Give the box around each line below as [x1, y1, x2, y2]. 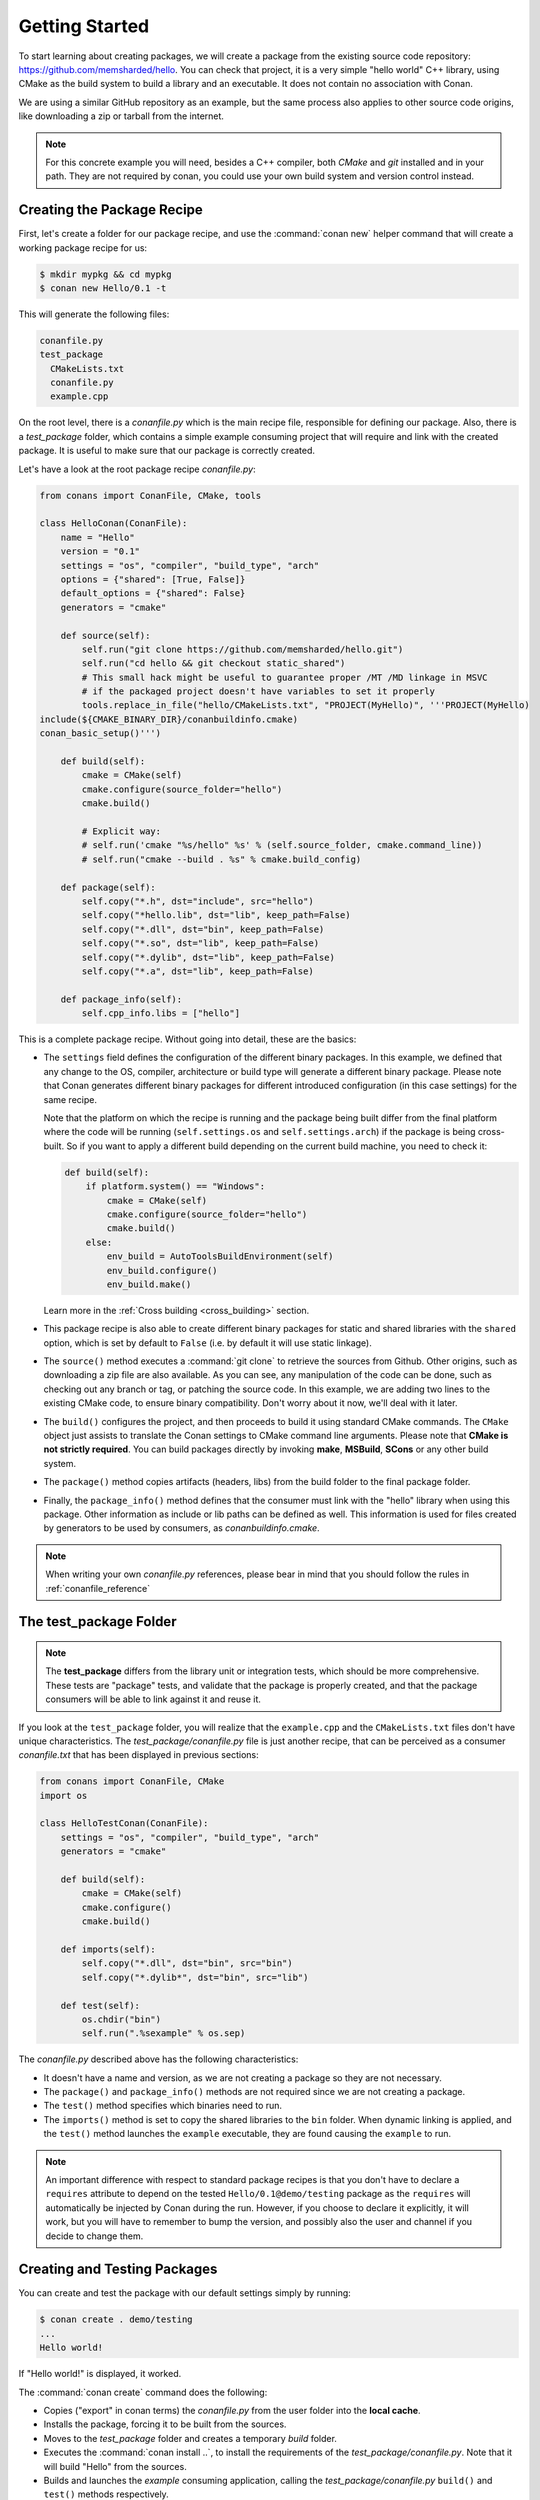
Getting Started [18, 15, 150, 37]
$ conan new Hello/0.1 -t [39, 282, 167, 294]
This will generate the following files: [18, 308, 170, 320]
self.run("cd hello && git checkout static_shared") [81, 658, 346, 669]
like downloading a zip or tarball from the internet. [18, 110, 225, 122]
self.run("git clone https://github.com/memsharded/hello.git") [81, 643, 404, 655]
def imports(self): [60, 1943, 157, 1955]
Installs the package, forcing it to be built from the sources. [43, 2418, 287, 2430]
